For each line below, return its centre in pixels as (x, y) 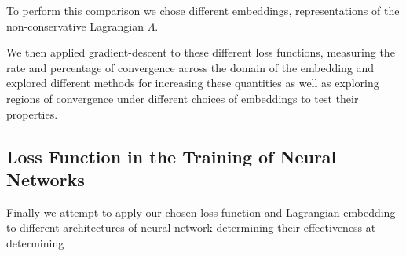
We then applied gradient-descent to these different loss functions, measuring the (201, 52)
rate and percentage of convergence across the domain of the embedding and (190, 67)
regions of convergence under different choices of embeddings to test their (183, 98)
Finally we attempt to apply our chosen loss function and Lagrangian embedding (201, 212)
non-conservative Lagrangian (75, 26)
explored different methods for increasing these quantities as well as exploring (193, 83)
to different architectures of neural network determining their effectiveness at (191, 227)
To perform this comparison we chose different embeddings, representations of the (203, 10)
